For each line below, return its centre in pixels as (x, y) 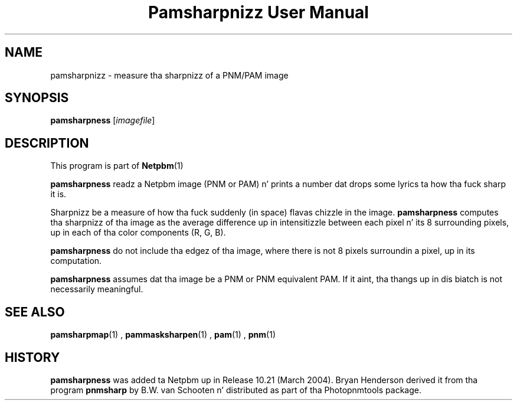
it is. (58, 194)
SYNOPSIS (37, 98)
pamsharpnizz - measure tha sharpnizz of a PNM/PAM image (169, 75)
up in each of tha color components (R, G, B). (138, 233)
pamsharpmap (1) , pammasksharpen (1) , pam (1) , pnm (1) (163, 335)
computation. (76, 261)
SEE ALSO (35, 312)
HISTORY (32, 357)
